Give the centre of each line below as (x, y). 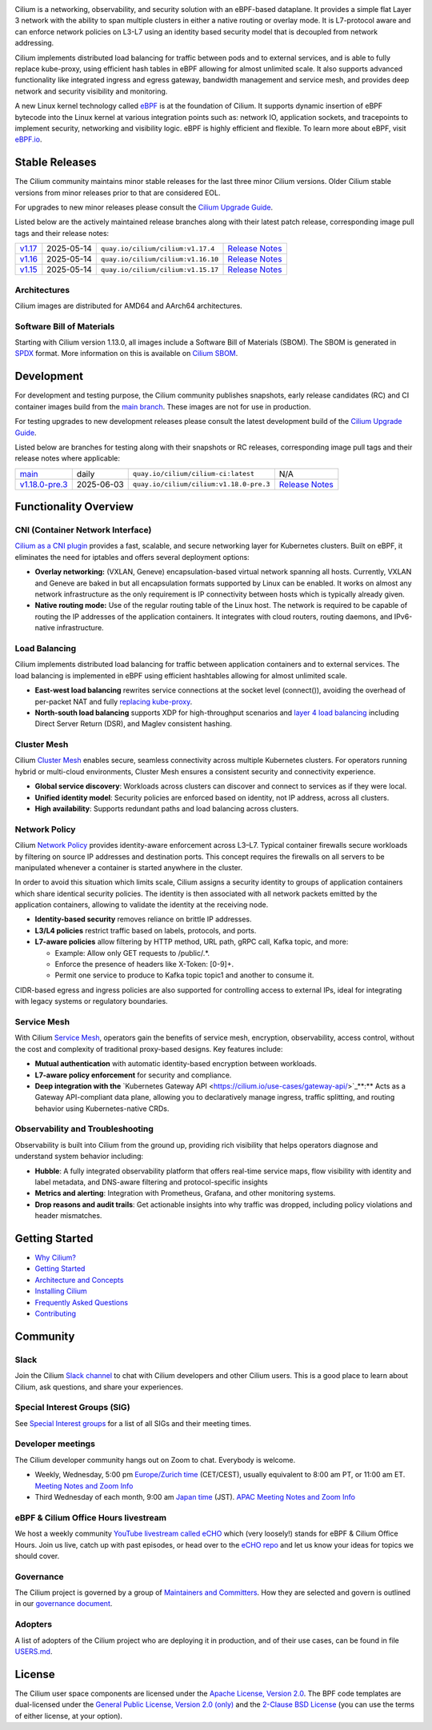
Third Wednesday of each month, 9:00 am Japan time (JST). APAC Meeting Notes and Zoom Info (195, 1497)
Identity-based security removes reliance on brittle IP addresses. (143, 919)
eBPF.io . (28, 139)
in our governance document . (64, 1604)
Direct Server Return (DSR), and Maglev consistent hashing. (133, 724)
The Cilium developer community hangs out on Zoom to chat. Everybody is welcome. (155, 1460)
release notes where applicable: (67, 458)
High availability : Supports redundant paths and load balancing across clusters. (167, 809)
